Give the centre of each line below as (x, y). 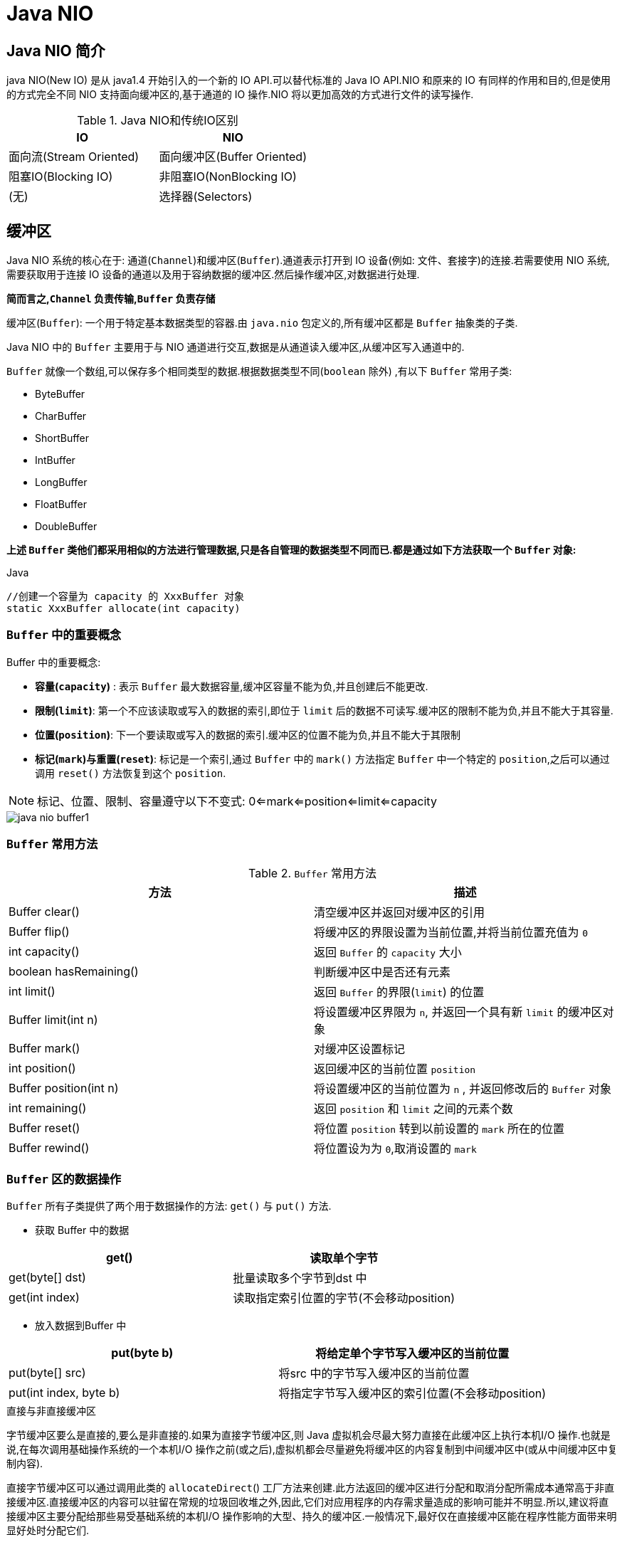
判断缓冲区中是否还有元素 (383, 972)
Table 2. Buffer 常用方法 (312, 873)
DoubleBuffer (66, 527)
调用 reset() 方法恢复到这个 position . (131, 773)
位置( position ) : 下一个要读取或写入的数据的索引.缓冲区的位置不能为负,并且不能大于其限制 (248, 734)
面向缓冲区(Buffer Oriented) (233, 157)
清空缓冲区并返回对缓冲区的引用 (400, 912)
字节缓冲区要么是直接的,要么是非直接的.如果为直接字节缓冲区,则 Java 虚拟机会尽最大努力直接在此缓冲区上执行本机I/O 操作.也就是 (309, 1435)
